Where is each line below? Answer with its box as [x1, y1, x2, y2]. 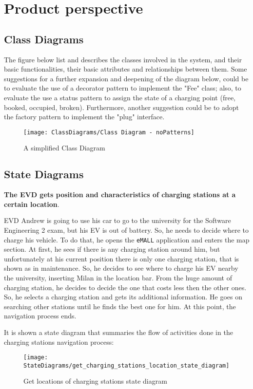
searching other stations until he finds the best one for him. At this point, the [4, 301, 236, 311]
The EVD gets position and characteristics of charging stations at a [4, 189, 236, 200]
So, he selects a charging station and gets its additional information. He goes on [4, 292, 242, 302]
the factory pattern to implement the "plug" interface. [4, 111, 165, 122]
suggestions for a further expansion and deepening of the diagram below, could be [4, 73, 249, 83]
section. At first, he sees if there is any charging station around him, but [4, 244, 220, 254]
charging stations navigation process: [4, 336, 114, 347]
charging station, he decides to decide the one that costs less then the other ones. [4, 282, 247, 292]
